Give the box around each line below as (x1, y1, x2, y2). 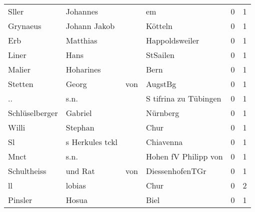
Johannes (65, 5, 98, 17)
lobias (65, 179, 86, 191)
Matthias (65, 34, 97, 46)
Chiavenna (145, 136, 183, 147)
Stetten (8, 78, 33, 89)
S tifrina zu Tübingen (145, 92, 221, 104)
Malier (8, 63, 30, 75)
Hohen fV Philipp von (145, 150, 223, 162)
